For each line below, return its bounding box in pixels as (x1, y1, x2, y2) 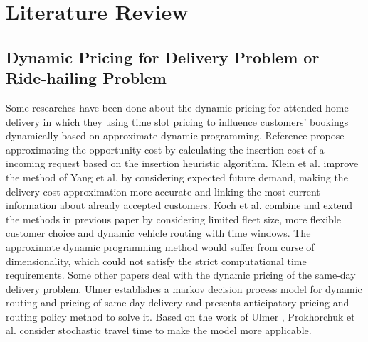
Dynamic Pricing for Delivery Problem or (6, 46, 320, 68)
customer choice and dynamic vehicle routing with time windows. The (6, 225, 311, 240)
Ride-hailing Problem (6, 67, 167, 89)
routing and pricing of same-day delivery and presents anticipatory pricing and (6, 295, 349, 310)
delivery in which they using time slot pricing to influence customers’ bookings (6, 114, 349, 129)
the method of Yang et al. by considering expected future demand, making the (6, 169, 348, 184)
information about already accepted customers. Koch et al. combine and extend (6, 198, 353, 213)
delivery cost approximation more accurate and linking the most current (6, 183, 320, 198)
